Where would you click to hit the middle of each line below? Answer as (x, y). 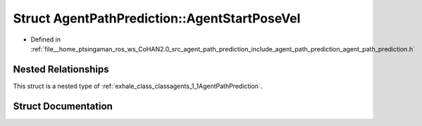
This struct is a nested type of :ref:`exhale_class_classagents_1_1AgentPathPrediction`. (138, 86)
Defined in (46, 39)
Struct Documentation (63, 106)
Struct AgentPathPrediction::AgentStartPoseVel (157, 18)
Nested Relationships (61, 69)
